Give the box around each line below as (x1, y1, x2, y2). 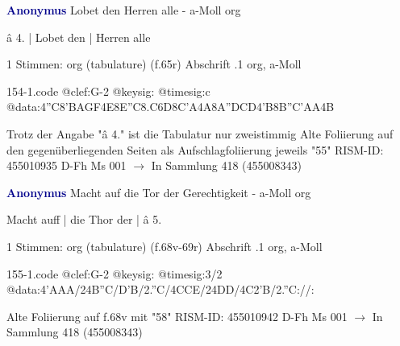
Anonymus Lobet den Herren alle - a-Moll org (6, 2, 241, 18)
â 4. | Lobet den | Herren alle (6, 28, 151, 45)
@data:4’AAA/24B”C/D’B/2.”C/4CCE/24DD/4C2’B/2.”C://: (6, 281, 315, 298)
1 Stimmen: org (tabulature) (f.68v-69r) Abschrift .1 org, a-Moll (6, 237, 323, 254)
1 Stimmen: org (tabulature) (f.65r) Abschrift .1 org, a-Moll (6, 56, 302, 72)
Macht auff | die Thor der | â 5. (6, 211, 162, 228)
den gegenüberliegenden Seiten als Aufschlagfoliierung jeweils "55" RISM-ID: (6, 141, 384, 158)
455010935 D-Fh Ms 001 (6, 157, 127, 174)
